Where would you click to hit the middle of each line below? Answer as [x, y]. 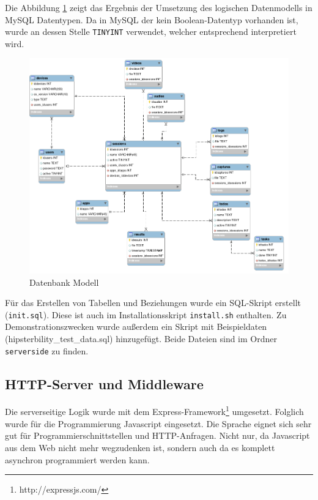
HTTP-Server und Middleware [104, 383]
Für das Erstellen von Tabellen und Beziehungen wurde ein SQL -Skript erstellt [153, 303]
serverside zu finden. [47, 350]
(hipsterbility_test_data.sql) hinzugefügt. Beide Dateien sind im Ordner [141, 339]
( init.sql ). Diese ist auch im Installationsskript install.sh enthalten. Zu [146, 314]
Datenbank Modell [64, 282]
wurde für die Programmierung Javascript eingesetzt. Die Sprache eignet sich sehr [158, 423]
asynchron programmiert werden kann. [77, 459]
